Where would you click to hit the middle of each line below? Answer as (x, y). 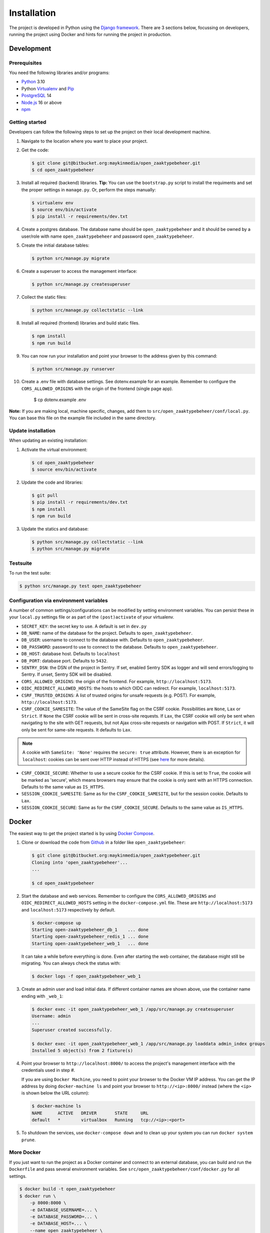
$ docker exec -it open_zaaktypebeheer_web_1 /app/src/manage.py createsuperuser (133, 1009)
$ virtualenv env (53, 203)
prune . (29, 1140)
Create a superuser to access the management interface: (79, 271)
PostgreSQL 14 (36, 96)
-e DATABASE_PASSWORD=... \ (64, 1217)
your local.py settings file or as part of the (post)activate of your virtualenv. (92, 617)
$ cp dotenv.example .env (60, 400)
